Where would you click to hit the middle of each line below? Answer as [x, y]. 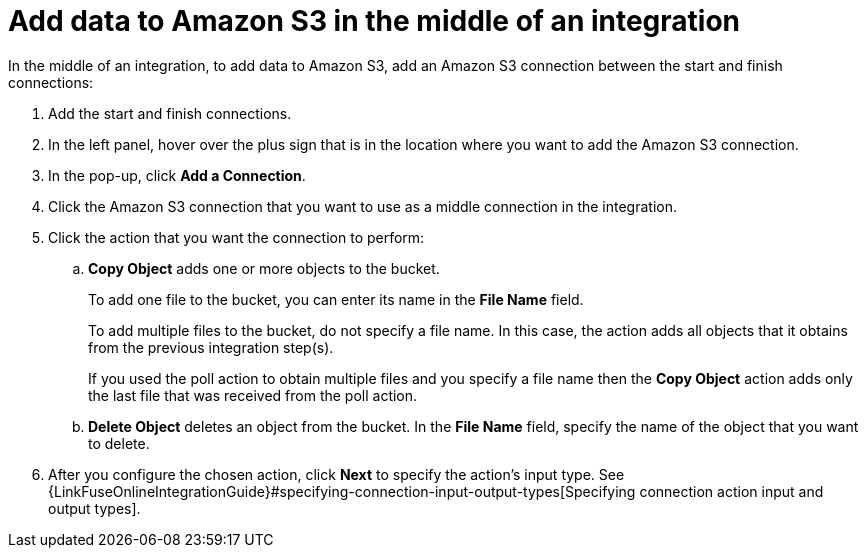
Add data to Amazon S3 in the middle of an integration [374, 21]
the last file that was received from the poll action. [253, 395]
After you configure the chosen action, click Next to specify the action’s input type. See [336, 474]
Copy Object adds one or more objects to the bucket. [264, 268]
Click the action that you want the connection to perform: [236, 237]
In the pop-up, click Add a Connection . [177, 175]
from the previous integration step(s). [211, 347]
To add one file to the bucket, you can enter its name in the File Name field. [336, 299]
